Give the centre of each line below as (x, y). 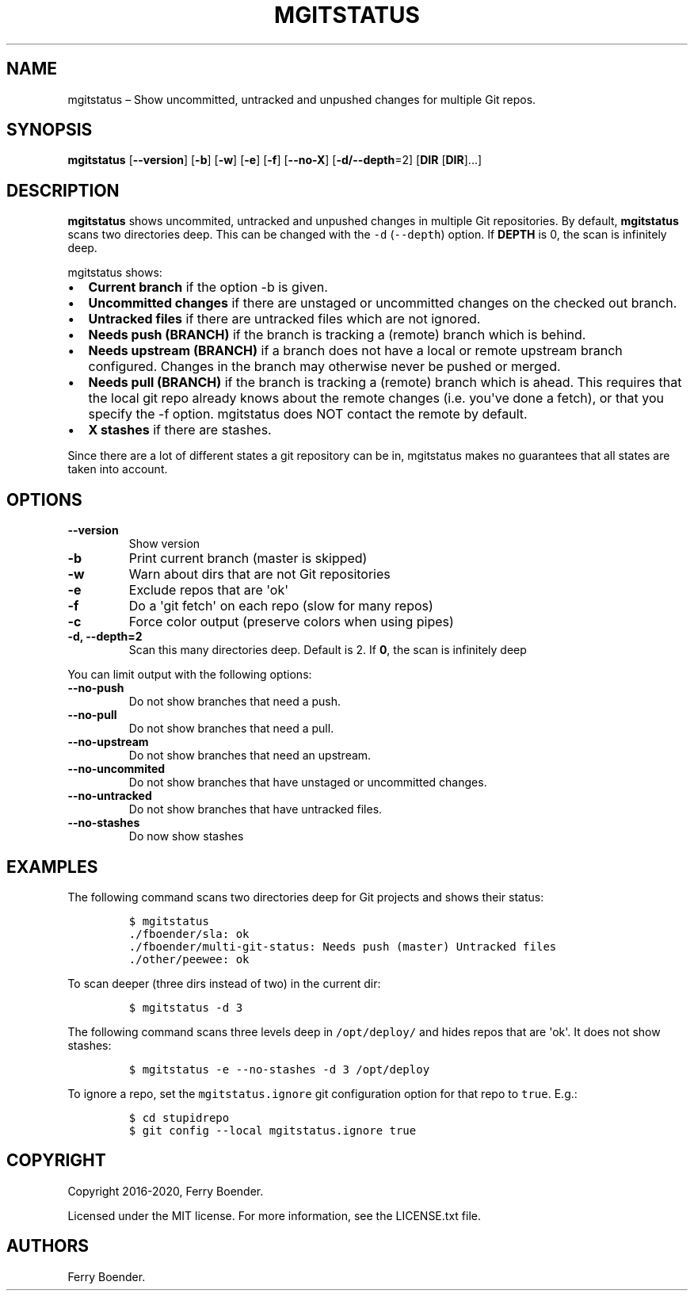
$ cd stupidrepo (179, 1117)
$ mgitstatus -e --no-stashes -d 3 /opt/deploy (279, 1069)
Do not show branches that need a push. (235, 702)
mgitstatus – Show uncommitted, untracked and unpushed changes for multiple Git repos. (302, 99)
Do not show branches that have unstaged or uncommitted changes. (308, 782)
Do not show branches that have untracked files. (255, 809)
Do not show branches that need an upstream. (250, 756)
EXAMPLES (52, 867)
